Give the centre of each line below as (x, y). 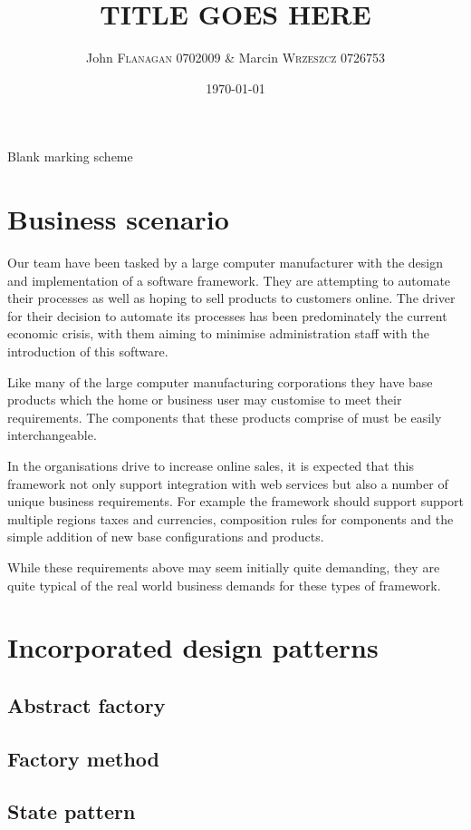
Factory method (84, 758)
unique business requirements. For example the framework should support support (235, 501)
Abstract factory (87, 704)
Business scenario (118, 219)
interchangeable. (52, 435)
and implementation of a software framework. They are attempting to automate (229, 280)
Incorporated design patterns (193, 647)
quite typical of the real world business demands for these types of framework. (224, 585)
